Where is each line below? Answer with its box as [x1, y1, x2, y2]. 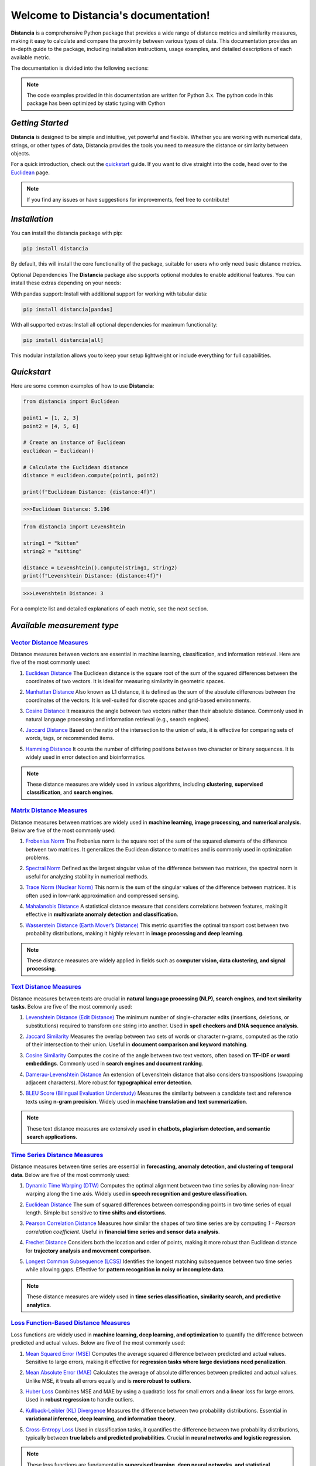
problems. [25, 854, 50, 861]
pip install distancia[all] [23, 337, 104, 343]
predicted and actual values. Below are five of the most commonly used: [11, 1339, 186, 1346]
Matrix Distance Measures [11, 806, 88, 815]
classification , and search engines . [26, 789, 114, 796]
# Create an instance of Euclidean [23, 439, 125, 446]
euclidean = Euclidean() [23, 447, 95, 454]
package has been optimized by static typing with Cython [26, 100, 166, 107]
